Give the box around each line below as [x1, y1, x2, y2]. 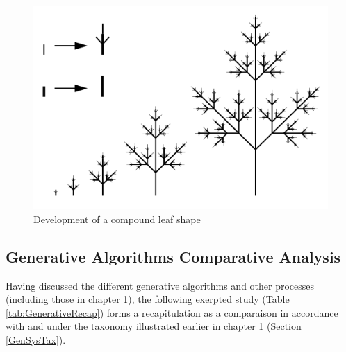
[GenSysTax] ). [6, 332, 66, 346]
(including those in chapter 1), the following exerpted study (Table [6, 292, 290, 306]
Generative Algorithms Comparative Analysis [6, 245, 341, 267]
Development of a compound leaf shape [33, 211, 201, 226]
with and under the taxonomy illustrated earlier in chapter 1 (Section [6, 319, 302, 333]
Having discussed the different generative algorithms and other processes [6, 278, 315, 292]
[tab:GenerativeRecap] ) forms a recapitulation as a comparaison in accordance [6, 305, 338, 319]
